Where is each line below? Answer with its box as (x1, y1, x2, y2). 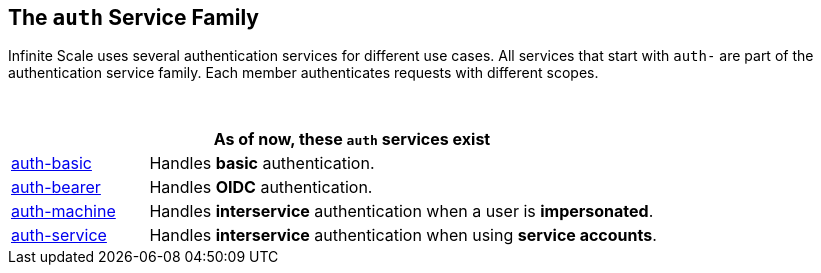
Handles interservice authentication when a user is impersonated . (149, 201, 654, 222)
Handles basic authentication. (149, 153, 375, 174)
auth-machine (11, 201, 116, 222)
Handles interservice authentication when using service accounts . (149, 225, 657, 246)
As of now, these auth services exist (213, 129, 491, 150)
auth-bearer (11, 177, 101, 198)
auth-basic (11, 153, 92, 174)
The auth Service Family (8, 5, 259, 30)
